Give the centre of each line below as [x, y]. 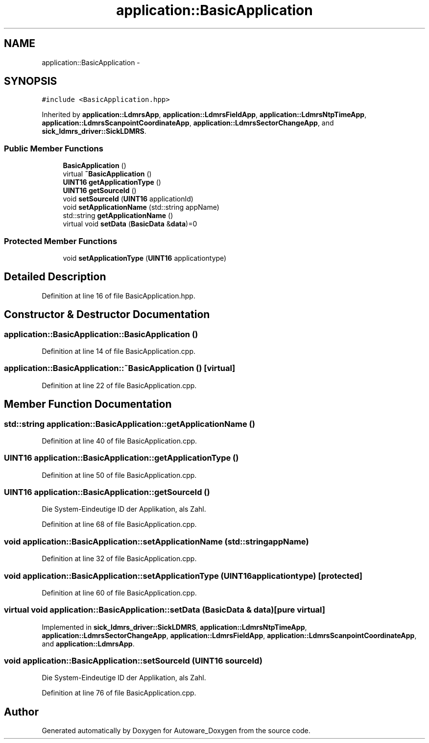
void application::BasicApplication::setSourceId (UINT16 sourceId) [133, 661]
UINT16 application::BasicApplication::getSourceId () [107, 492]
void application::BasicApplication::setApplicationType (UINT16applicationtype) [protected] [183, 576]
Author [21, 712]
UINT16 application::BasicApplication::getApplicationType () [121, 458]
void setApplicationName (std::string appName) [141, 207]
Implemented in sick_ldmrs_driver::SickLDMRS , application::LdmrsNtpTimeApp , [174, 627]
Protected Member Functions [61, 241]
